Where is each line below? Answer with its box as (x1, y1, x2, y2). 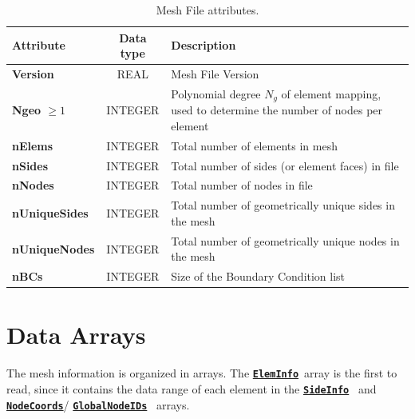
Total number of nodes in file (171, 177, 313, 194)
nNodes (12, 177, 54, 194)
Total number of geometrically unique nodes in (171, 232, 400, 249)
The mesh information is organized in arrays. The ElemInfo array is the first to (6, 365, 397, 381)
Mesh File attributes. (156, 2, 259, 18)
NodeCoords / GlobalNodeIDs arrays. (6, 396, 190, 413)
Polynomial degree (171, 85, 261, 102)
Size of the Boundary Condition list (171, 268, 346, 285)
